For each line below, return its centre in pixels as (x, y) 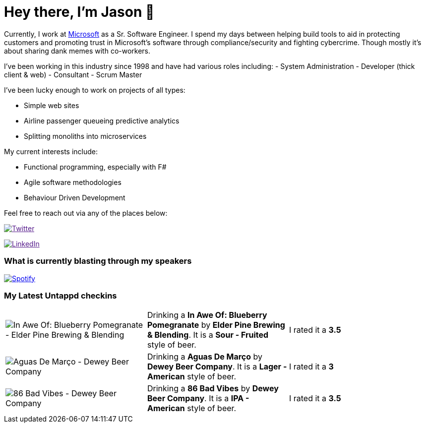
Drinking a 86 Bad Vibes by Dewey (213, 389)
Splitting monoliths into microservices (85, 136)
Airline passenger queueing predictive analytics (102, 121)
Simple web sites (52, 105)
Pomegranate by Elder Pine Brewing (216, 325)
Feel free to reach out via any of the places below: (86, 213)
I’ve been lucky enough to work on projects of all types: (95, 90)
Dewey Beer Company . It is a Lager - (217, 367)
